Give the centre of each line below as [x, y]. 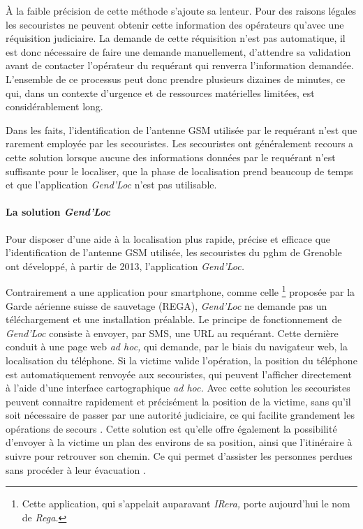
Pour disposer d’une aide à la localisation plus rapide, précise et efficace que [168, 238]
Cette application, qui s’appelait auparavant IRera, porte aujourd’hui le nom [186, 504]
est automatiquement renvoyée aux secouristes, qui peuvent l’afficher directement [179, 374]
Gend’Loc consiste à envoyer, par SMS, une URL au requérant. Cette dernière [172, 333]
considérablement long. [54, 106]
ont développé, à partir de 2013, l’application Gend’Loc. [125, 266]
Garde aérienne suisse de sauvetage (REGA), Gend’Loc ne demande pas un [166, 305]
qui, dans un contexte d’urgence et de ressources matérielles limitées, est [160, 92]
